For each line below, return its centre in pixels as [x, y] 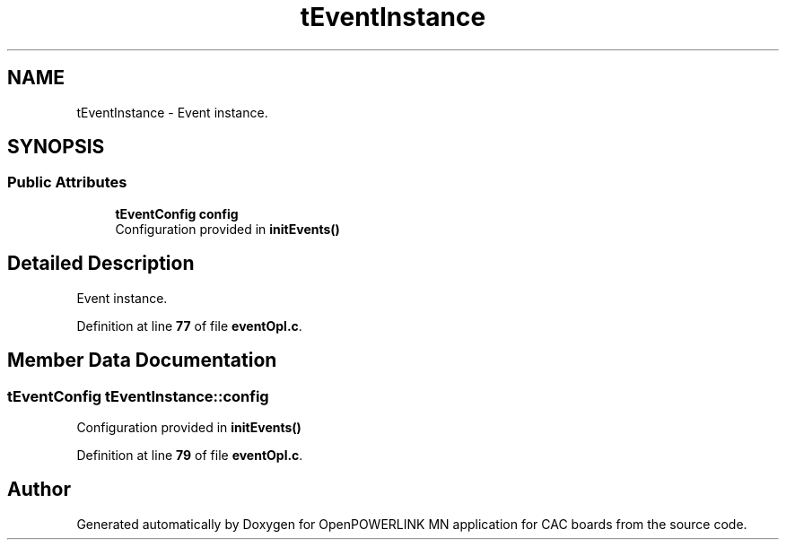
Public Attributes [67, 182]
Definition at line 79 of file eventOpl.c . [190, 455]
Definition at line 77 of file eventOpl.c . [189, 326]
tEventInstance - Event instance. [172, 112]
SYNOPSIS [56, 147]
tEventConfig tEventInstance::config [138, 396]
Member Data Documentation [142, 360]
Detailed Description [101, 264]
